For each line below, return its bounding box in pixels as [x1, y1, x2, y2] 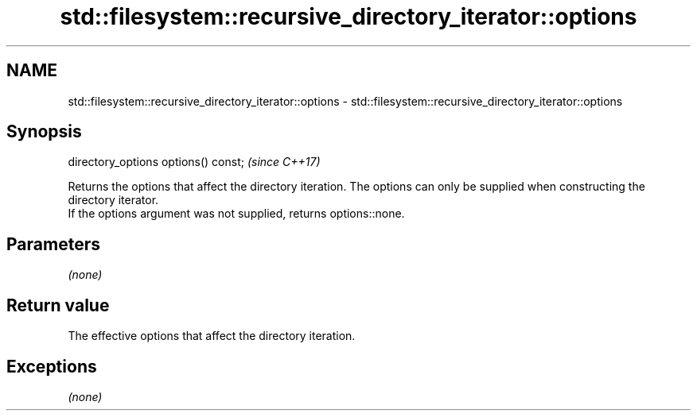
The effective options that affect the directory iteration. [68, 329, 356, 343]
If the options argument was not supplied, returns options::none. [68, 207, 405, 221]
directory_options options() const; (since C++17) [68, 155, 321, 169]
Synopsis [6, 122, 82, 142]
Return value [6, 295, 110, 315]
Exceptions [6, 356, 97, 376]
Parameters [6, 234, 100, 254]
